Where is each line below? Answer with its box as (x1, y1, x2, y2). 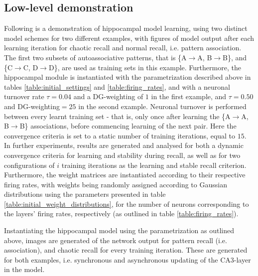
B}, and (223, 52, 247, 62)
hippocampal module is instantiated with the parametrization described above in (4, 72, 251, 82)
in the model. (4, 264, 45, 275)
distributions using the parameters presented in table (4, 189, 166, 199)
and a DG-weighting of (73, 91, 143, 102)
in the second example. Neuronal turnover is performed (78, 101, 247, 111)
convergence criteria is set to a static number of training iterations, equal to (4, 130, 236, 140)
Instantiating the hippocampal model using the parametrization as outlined (4, 225, 234, 236)
